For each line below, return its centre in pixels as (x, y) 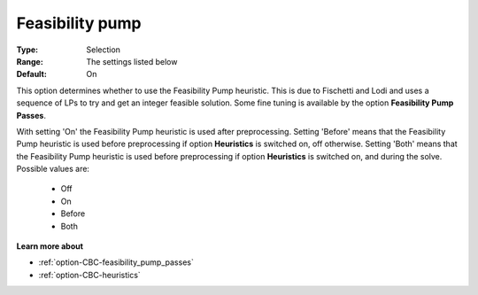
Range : (30, 61)
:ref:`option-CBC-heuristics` (89, 275)
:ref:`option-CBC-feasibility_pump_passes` (116, 262)
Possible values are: (53, 169)
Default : (32, 74)
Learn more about (50, 246)
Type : (27, 50)
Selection (104, 50)
